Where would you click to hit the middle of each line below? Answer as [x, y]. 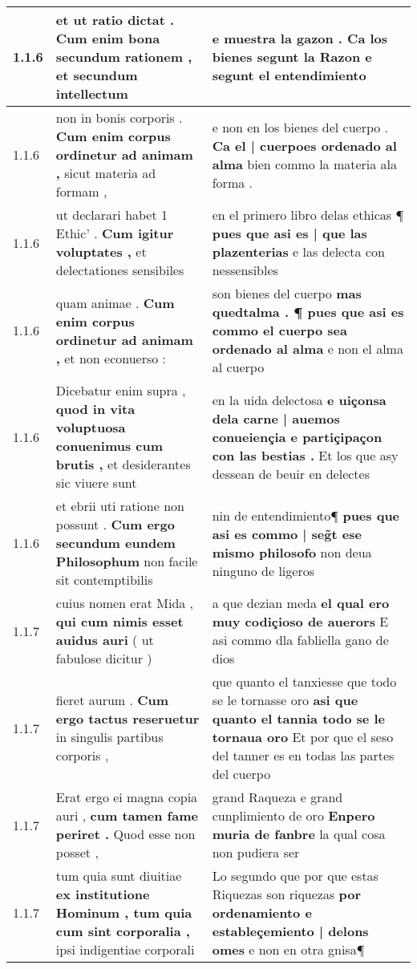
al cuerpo [238, 367]
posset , [77, 852]
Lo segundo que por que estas [295, 876]
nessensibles [245, 270]
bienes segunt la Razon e [292, 57]
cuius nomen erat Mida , [125, 603]
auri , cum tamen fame [127, 815]
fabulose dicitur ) [104, 658]
